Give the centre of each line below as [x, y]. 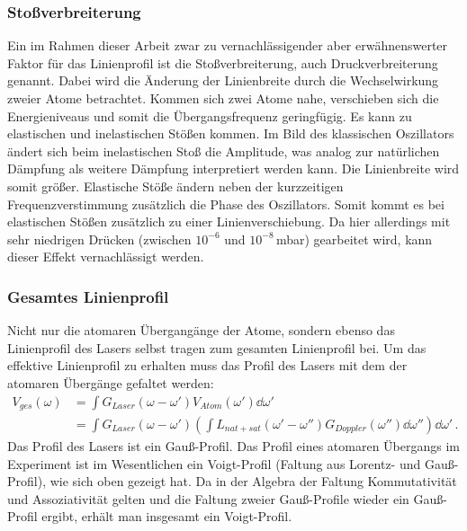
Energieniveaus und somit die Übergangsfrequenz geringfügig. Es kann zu [210, 115]
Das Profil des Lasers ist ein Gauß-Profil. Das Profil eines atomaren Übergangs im [233, 446]
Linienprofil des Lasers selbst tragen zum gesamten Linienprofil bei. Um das [217, 347]
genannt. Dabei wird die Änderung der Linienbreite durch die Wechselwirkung [223, 80]
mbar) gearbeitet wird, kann [354, 239]
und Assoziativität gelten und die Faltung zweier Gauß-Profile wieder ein [208, 498]
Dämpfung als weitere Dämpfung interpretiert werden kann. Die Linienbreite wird [233, 168]
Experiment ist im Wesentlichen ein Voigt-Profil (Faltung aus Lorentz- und [214, 463]
